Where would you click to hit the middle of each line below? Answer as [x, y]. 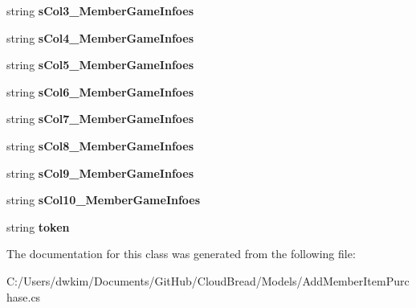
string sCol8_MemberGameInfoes [100, 145]
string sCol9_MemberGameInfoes [100, 172]
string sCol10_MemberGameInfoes [104, 200]
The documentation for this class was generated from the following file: [181, 254]
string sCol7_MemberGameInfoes [100, 119]
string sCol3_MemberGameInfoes [100, 10]
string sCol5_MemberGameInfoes [100, 65]
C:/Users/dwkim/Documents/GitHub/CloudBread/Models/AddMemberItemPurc [208, 280]
